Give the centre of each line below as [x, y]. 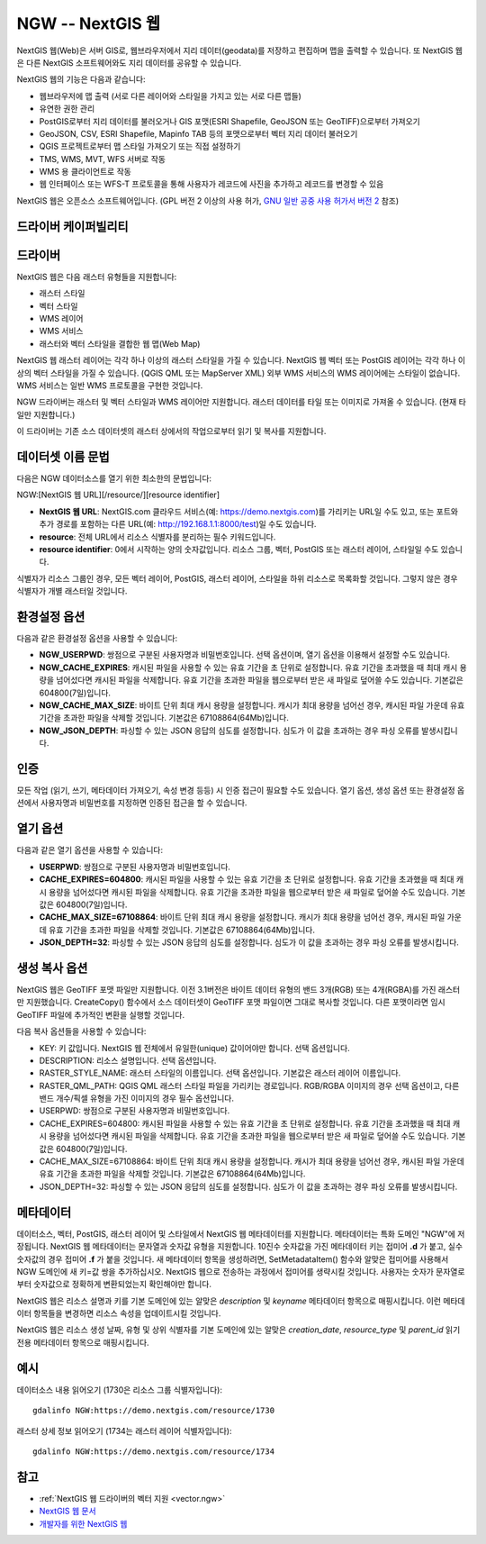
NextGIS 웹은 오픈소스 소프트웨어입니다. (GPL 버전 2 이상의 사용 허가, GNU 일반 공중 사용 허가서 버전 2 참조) [208, 200]
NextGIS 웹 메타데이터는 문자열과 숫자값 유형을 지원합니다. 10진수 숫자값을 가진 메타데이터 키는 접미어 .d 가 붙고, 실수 [256, 1247]
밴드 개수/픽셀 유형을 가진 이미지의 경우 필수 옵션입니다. [136, 1098]
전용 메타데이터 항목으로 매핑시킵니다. [83, 1342]
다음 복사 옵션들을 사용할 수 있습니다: [81, 1031]
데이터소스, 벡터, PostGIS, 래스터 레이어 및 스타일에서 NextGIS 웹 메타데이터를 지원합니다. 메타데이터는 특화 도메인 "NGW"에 [236, 1233]
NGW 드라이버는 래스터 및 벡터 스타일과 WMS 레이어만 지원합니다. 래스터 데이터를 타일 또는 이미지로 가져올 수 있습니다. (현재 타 [242, 402]
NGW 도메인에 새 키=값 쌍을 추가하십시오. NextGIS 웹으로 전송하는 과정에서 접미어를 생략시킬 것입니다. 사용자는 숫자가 [225, 1271]
